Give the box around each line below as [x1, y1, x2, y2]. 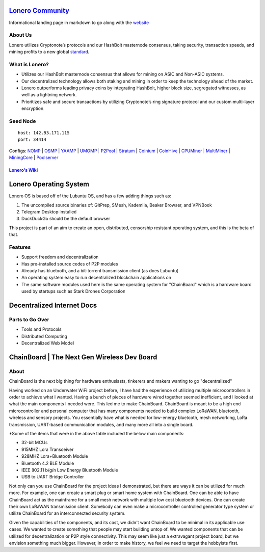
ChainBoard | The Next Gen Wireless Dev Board [9, 353, 157, 361]
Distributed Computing [21, 333, 67, 339]
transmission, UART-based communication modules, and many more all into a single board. [9, 421, 194, 427]
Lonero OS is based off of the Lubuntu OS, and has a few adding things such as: [9, 193, 172, 199]
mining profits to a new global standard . [9, 49, 90, 55]
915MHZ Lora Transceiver [21, 447, 74, 452]
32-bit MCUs [21, 440, 48, 446]
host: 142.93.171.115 [18, 130, 70, 136]
